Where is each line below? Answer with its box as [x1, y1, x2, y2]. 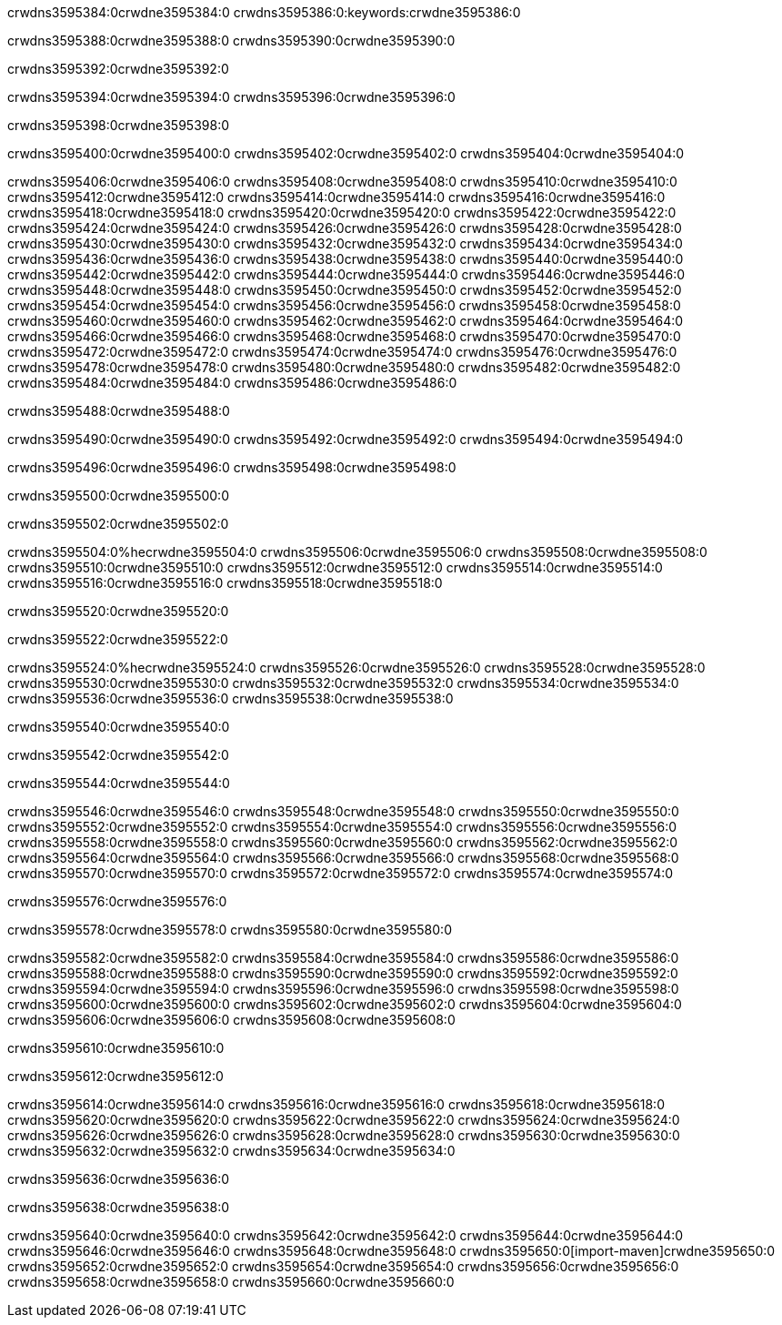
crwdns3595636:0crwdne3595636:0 [7, 1171, 230, 1187]
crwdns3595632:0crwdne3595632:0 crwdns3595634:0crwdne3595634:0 [7, 1143, 456, 1158]
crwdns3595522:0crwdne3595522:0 [7, 632, 228, 647]
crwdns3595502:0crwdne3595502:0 [7, 516, 229, 531]
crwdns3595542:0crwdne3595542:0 [7, 747, 229, 763]
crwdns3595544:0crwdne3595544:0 [7, 775, 230, 791]
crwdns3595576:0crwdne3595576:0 [7, 894, 227, 909]
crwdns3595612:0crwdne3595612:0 [7, 1068, 224, 1084]
